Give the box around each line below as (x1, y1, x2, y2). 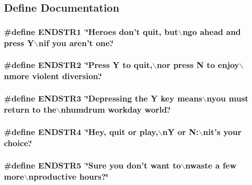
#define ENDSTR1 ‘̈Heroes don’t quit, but (4, 25, 178, 37)
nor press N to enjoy (157, 59, 239, 71)
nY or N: (162, 126, 199, 137)
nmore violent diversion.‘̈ (4, 70, 102, 82)
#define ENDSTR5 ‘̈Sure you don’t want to (4, 159, 181, 171)
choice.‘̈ (4, 136, 32, 149)
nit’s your (203, 126, 242, 137)
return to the (4, 103, 56, 116)
